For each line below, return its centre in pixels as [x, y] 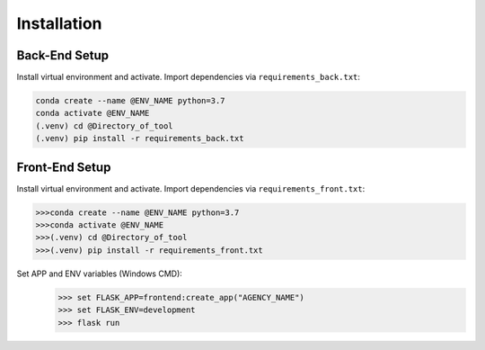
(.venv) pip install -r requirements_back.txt [140, 139]
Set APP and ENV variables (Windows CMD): [100, 274]
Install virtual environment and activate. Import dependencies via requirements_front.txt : [191, 188]
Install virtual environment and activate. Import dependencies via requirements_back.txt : [189, 77]
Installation [59, 23]
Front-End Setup [64, 167]
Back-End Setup [63, 55]
